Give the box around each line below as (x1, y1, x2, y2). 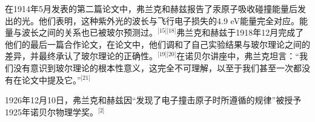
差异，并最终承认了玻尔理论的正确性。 (5, 50, 157, 62)
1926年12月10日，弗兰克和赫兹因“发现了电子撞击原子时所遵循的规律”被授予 (5, 94, 302, 106)
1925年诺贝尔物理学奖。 (5, 105, 98, 118)
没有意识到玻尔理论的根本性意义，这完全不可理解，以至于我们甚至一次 (13, 61, 293, 74)
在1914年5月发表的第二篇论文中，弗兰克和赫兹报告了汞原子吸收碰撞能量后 (5, 2, 297, 14)
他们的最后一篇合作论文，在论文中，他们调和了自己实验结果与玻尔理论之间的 (5, 37, 310, 50)
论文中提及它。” (21, 73, 81, 86)
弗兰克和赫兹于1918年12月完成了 (176, 26, 304, 39)
